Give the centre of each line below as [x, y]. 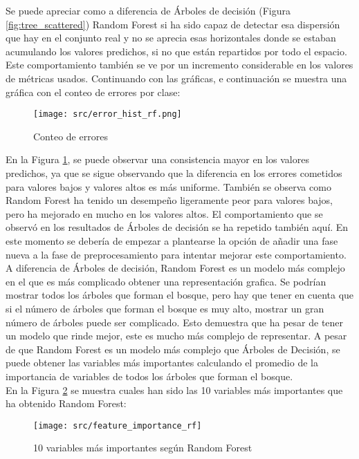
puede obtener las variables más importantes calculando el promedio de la [162, 363]
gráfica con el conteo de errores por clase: [93, 92]
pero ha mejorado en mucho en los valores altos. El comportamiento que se [164, 213]
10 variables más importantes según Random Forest [143, 448]
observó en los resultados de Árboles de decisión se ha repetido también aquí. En [177, 227]
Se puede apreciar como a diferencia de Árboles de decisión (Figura [148, 10]
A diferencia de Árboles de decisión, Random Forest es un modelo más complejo [175, 268]
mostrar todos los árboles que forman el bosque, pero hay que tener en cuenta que [180, 295]
